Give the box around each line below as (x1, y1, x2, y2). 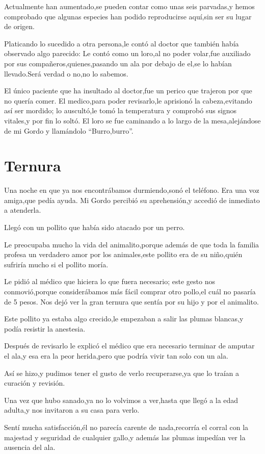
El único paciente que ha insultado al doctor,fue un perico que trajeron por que (4, 85, 252, 96)
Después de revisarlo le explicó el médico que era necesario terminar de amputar (4, 340, 255, 351)
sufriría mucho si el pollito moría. (4, 259, 109, 269)
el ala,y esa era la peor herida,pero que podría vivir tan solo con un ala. (4, 350, 228, 361)
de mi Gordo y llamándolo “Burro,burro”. (4, 125, 134, 136)
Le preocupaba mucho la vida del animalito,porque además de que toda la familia (4, 239, 259, 249)
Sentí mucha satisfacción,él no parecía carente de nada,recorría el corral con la (4, 421, 249, 432)
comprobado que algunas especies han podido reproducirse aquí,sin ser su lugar (4, 11, 252, 21)
